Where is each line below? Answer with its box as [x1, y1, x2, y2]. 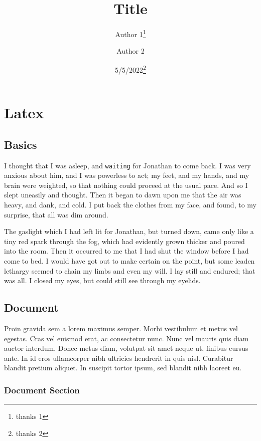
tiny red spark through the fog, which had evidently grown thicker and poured [4, 236, 245, 246]
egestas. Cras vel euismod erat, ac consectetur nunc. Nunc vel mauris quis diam [4, 333, 249, 343]
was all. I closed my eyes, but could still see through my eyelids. [4, 275, 201, 286]
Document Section [4, 383, 80, 396]
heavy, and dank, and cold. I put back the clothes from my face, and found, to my [4, 199, 256, 210]
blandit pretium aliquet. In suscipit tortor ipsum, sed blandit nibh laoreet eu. [4, 362, 242, 373]
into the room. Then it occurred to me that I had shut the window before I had [4, 246, 249, 256]
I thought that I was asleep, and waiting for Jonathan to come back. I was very [4, 160, 251, 170]
